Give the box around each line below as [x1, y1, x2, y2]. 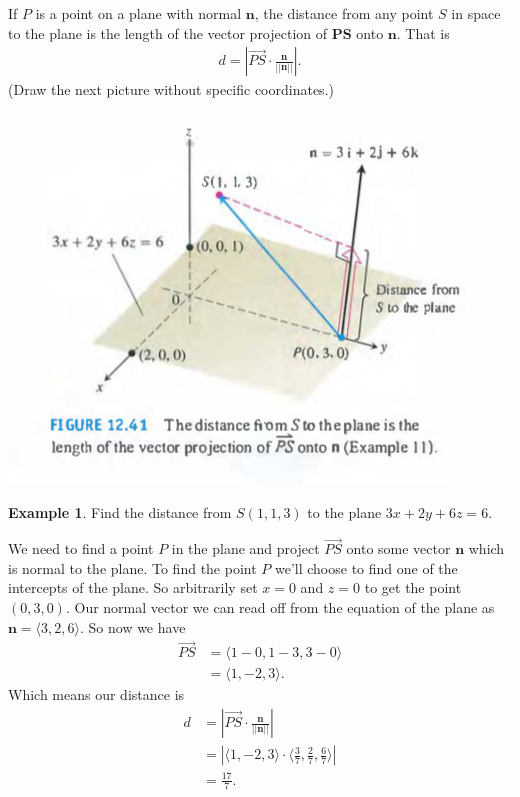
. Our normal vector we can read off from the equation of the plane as [65, 597, 495, 617]
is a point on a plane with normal [35, 3, 242, 23]
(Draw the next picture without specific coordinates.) [8, 79, 334, 100]
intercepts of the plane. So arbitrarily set [8, 577, 258, 598]
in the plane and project [171, 538, 320, 559]
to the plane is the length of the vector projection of [8, 22, 328, 43]
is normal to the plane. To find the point [8, 557, 257, 578]
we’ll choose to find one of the [274, 557, 458, 578]
